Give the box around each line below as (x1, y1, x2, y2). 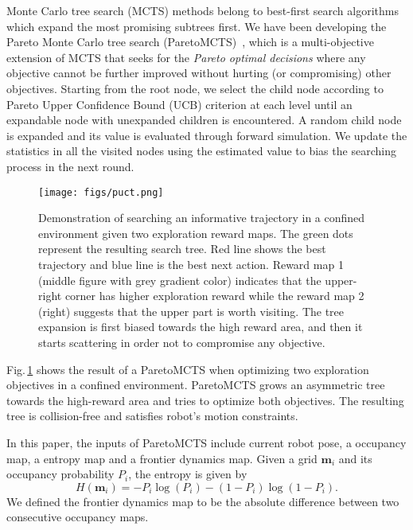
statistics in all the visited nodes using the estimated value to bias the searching (6, 142, 396, 159)
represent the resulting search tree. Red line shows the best (38, 240, 326, 257)
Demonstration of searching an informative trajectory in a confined (38, 209, 365, 226)
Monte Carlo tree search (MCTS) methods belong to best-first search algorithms (6, 2, 399, 18)
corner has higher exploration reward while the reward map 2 (64, 287, 364, 304)
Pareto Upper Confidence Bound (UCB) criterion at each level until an (6, 95, 353, 112)
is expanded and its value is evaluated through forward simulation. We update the (6, 127, 407, 143)
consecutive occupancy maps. (6, 509, 149, 525)
